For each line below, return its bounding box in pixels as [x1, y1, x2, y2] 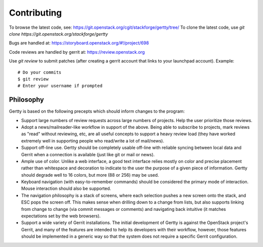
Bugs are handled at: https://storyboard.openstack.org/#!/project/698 [9, 40, 149, 46]
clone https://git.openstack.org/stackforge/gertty [9, 31, 108, 37]
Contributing [9, 7, 62, 18]
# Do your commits [18, 69, 62, 75]
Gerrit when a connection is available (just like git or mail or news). [21, 151, 155, 157]
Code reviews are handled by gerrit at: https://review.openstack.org [9, 49, 145, 55]
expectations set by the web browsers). [21, 213, 101, 219]
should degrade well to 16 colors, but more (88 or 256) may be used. [21, 172, 159, 178]
